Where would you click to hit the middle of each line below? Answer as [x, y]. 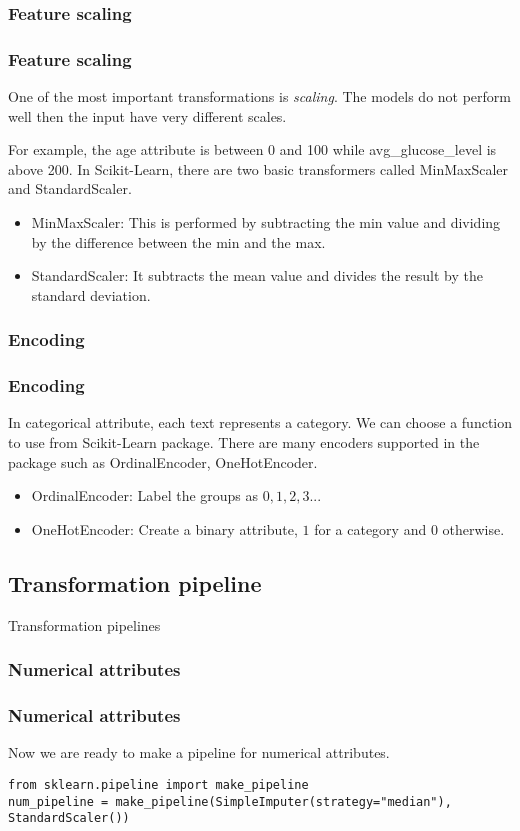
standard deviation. [91, 294]
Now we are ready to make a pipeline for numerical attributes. [199, 752]
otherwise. [473, 528]
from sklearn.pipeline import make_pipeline [158, 784]
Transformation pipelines [84, 624]
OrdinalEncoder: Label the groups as [145, 495]
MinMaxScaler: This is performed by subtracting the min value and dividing [266, 222]
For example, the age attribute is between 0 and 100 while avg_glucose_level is [252, 149]
